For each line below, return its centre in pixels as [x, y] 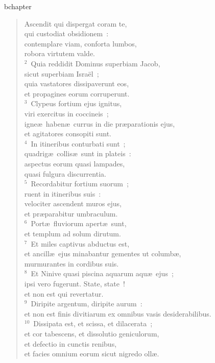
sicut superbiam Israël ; [62, 73]
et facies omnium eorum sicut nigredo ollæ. [92, 354]
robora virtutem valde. [59, 53]
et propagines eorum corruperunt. [77, 93]
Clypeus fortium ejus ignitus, [76, 103]
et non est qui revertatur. [64, 293]
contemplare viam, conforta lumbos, [80, 43]
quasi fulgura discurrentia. [65, 173]
